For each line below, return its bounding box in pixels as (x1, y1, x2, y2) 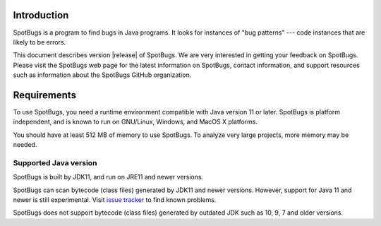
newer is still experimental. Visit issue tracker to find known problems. (13, 196, 217, 204)
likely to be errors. (13, 37, 66, 46)
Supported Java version (13, 157, 97, 167)
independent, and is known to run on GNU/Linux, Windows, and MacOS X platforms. (13, 117, 258, 126)
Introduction (13, 9, 69, 21)
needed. (13, 141, 37, 149)
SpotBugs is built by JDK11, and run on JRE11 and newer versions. (13, 173, 204, 182)
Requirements (13, 89, 77, 101)
